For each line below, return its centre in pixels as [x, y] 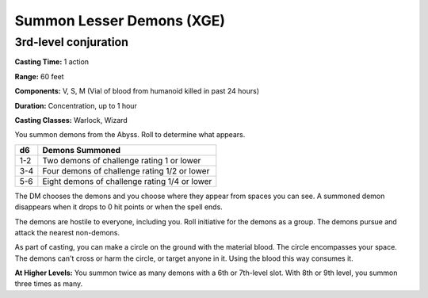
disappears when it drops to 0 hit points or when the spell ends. [119, 207]
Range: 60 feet [39, 76]
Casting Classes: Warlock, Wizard [71, 120]
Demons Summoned [82, 150]
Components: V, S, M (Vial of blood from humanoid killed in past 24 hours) [137, 91]
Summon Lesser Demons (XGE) [120, 21]
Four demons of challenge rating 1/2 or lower [126, 170]
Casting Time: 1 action [52, 62]
